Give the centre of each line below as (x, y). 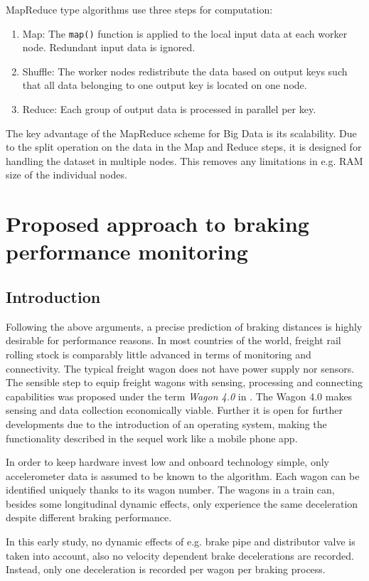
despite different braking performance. (89, 517)
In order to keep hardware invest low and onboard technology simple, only (167, 462)
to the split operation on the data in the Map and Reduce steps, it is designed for (184, 147)
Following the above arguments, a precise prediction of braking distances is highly (184, 326)
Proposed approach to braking (157, 224)
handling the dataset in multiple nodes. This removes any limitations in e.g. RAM (184, 160)
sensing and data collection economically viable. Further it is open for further (174, 410)
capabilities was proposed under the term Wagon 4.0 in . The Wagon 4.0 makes (179, 396)
